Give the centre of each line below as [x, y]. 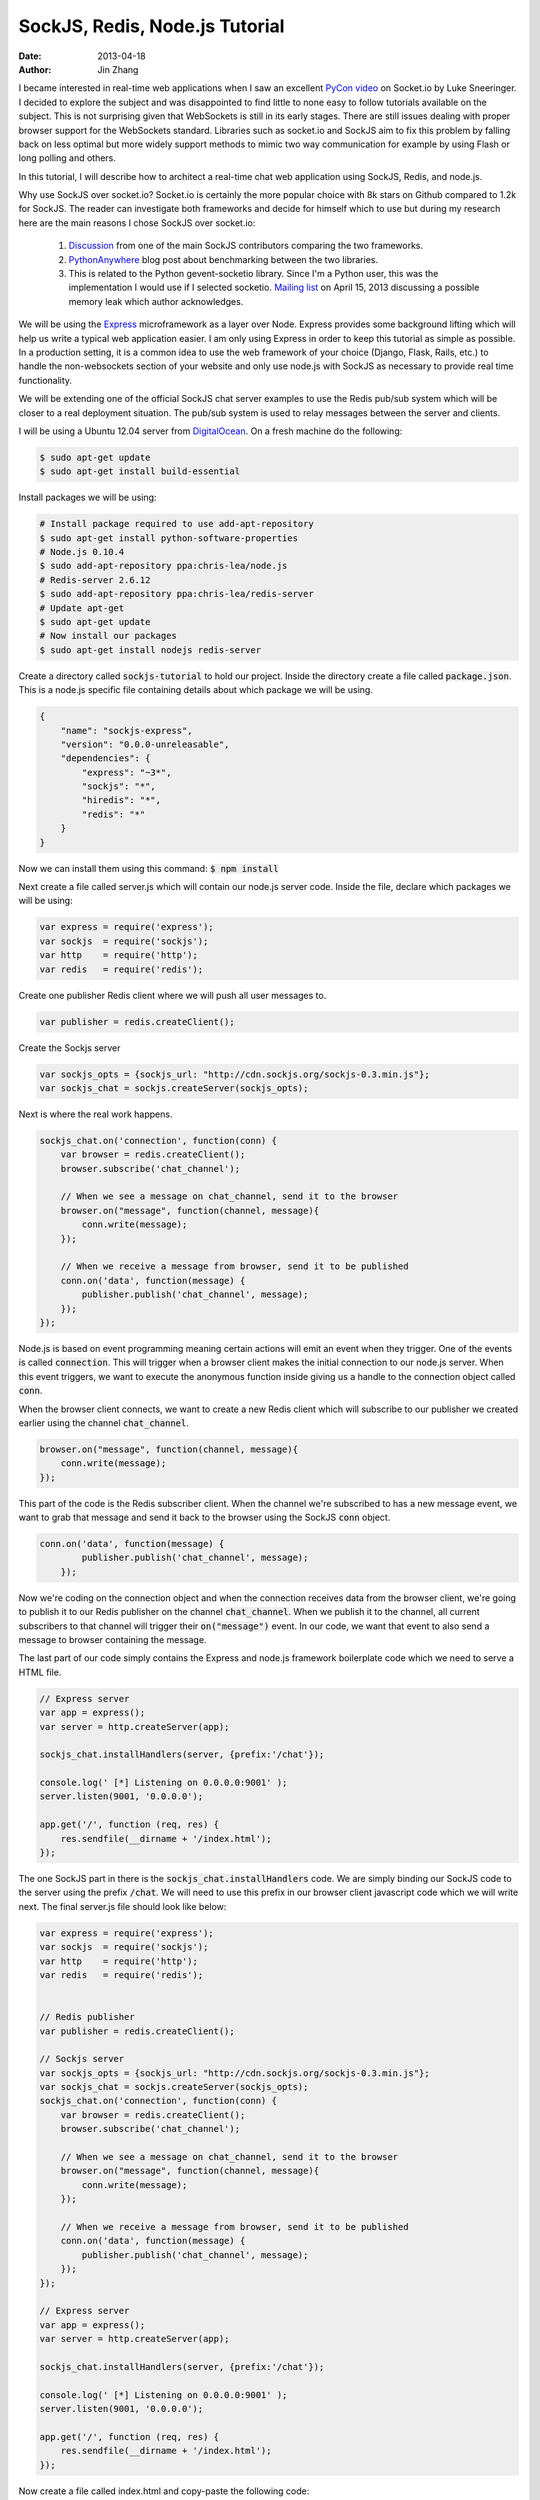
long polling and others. [67, 158]
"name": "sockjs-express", [127, 730]
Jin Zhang [118, 69]
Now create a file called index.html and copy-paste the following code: [164, 2491]
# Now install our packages [108, 636]
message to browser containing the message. [112, 1639]
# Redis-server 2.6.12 [95, 579]
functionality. [45, 380]
